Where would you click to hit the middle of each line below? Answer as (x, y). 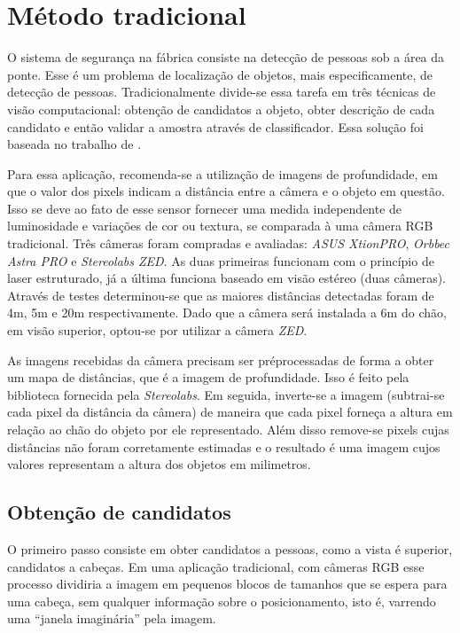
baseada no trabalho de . (74, 144)
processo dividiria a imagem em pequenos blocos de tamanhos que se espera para (227, 584)
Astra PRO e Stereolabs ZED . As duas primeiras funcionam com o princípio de (221, 260)
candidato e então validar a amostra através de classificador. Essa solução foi (215, 126)
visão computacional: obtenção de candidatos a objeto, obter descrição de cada (221, 109)
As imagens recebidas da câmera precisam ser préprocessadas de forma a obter (221, 359)
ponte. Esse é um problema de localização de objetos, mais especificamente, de (220, 74)
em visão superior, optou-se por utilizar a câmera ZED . (157, 330)
